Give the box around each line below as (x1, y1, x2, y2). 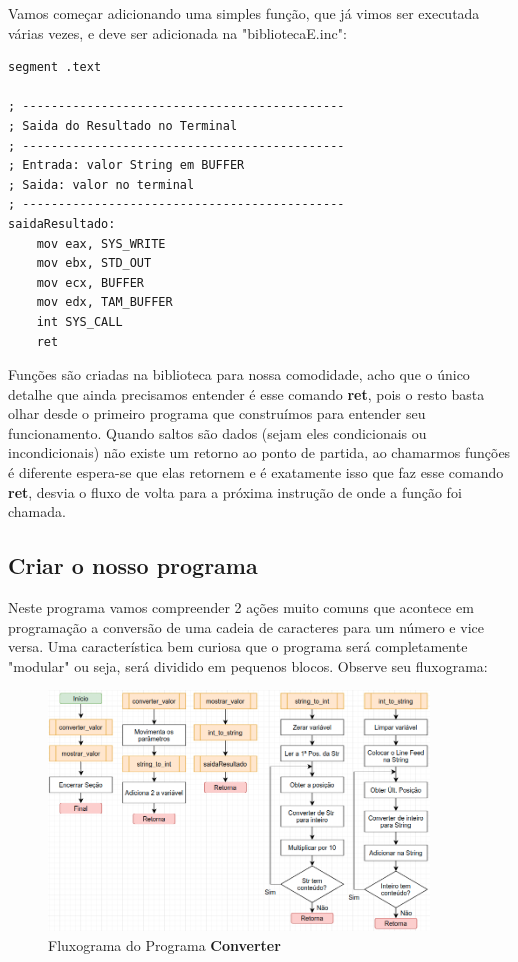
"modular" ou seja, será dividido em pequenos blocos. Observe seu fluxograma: (8, 655, 488, 676)
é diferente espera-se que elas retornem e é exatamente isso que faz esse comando (8, 462, 504, 483)
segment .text (8, 60, 102, 75)
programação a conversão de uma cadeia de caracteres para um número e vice (8, 616, 484, 637)
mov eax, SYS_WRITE (36, 236, 166, 251)
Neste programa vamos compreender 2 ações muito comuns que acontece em (8, 597, 474, 618)
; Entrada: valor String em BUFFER (8, 158, 245, 173)
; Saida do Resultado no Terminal (8, 118, 238, 133)
